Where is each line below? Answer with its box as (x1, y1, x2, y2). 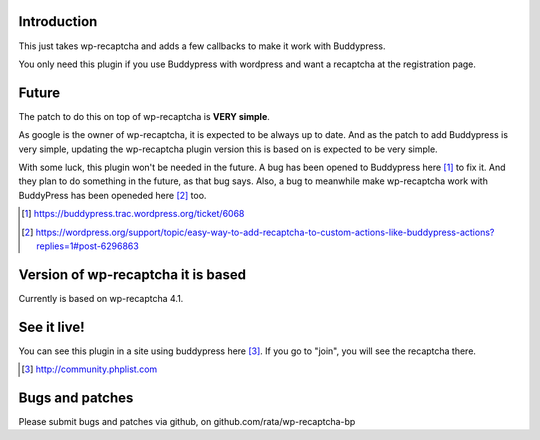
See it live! (18, 318, 85, 335)
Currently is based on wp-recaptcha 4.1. (18, 292, 184, 304)
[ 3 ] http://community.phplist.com (21, 363, 158, 375)
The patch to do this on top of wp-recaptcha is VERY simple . (18, 110, 270, 122)
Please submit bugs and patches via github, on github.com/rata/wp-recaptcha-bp (18, 416, 356, 428)
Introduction (18, 13, 98, 30)
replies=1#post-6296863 (36, 240, 139, 252)
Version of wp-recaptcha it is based (18, 266, 247, 283)
